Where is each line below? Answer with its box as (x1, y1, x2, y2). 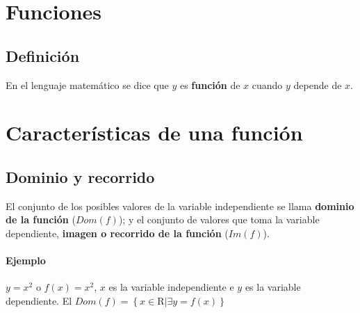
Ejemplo (6, 253, 46, 268)
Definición (6, 45, 80, 66)
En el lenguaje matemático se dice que (6, 77, 169, 92)
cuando (252, 77, 283, 92)
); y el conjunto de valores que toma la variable (118, 212, 320, 227)
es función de (179, 77, 240, 92)
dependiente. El (6, 293, 72, 307)
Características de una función (6, 118, 303, 147)
